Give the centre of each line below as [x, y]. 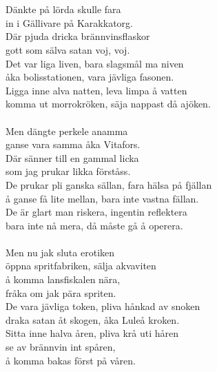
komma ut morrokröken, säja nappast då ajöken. [108, 104]
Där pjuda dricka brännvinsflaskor [78, 36]
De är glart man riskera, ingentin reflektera [96, 212]
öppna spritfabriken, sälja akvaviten [81, 266]
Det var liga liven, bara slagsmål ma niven [95, 63]
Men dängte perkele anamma [67, 131]
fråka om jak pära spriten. [61, 292]
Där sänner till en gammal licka [72, 157]
